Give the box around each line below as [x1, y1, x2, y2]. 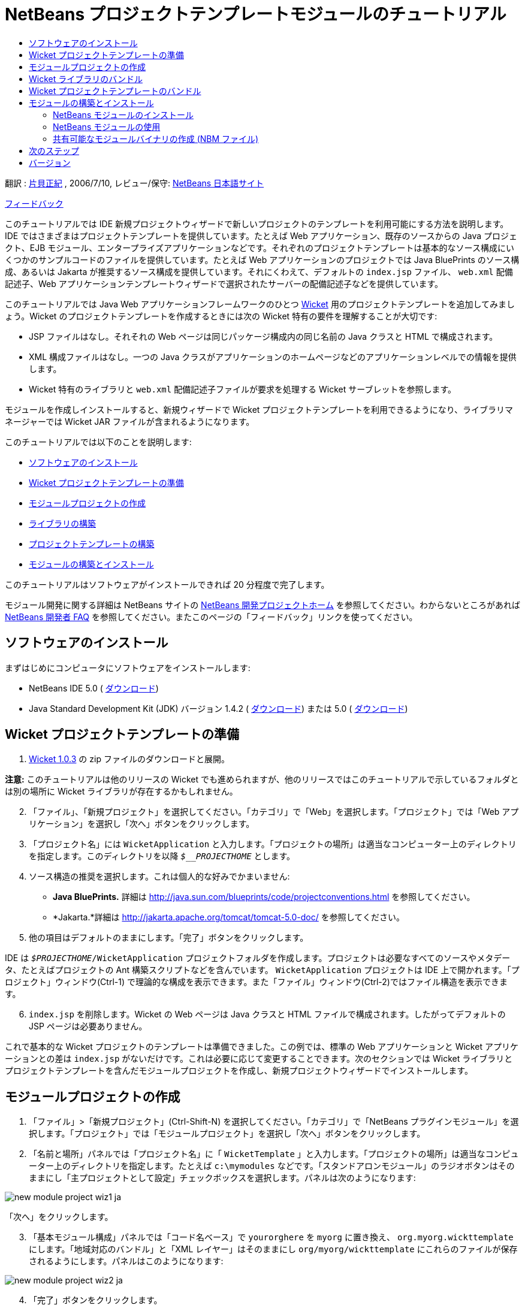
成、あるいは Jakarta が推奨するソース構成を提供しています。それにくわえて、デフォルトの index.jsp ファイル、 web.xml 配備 [5, 266, 513, 277]
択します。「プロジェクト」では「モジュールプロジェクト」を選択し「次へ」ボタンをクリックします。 [29, 1128, 426, 1139]
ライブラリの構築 [29, 518, 96, 528]
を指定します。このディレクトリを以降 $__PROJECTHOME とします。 [29, 851, 295, 862]
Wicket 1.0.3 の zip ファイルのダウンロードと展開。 [29, 754, 230, 765]
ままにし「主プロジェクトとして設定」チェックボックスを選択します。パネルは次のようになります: [29, 1173, 416, 1183]
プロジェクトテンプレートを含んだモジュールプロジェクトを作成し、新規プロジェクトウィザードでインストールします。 [5, 1065, 473, 1076]
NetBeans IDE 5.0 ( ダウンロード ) [29, 682, 159, 693]
